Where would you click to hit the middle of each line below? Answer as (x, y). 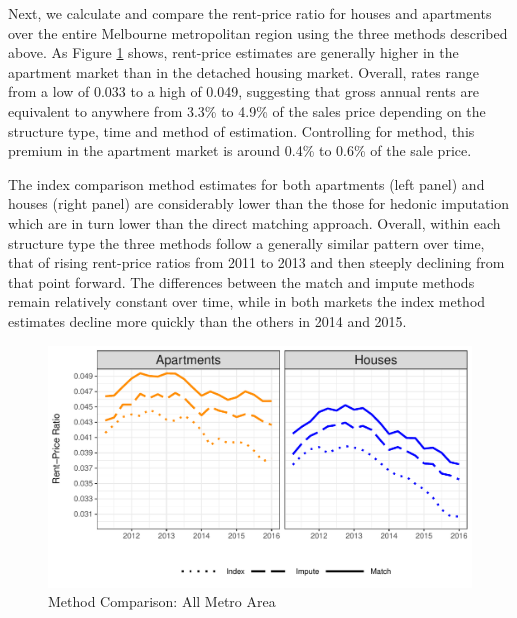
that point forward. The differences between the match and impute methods (241, 281)
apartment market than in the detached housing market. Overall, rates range (243, 71)
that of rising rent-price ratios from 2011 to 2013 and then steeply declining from (256, 262)
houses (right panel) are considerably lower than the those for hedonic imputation (259, 203)
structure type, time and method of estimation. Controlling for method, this (241, 130)
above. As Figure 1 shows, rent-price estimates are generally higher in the (233, 52)
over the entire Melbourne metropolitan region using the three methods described (258, 32)
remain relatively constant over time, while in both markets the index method (247, 301)
